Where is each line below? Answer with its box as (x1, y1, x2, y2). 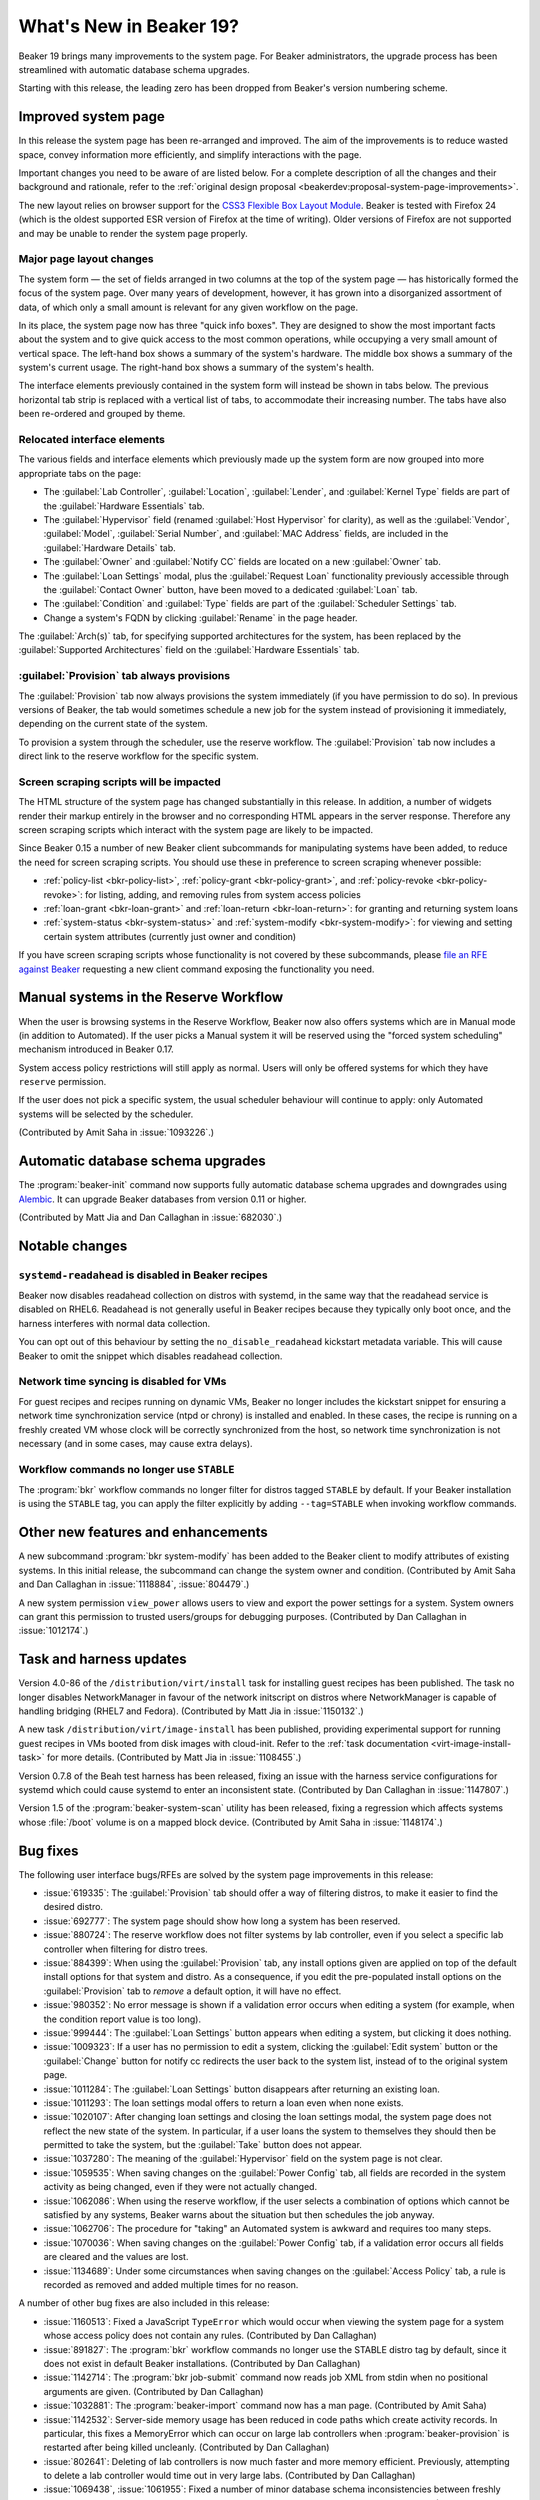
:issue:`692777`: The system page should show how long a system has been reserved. (43, 1915, 401, 1927)
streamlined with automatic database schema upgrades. (18, 63, 250, 75)
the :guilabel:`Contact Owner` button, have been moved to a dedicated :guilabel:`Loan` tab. (43, 583, 419, 595)
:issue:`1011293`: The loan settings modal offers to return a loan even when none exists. (43, 2096, 404, 2109)
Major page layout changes (18, 252, 154, 266)
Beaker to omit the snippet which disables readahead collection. (18, 1350, 283, 1362)
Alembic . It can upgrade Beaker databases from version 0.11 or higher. (18, 1193, 307, 1205)
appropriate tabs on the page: (18, 467, 142, 479)
